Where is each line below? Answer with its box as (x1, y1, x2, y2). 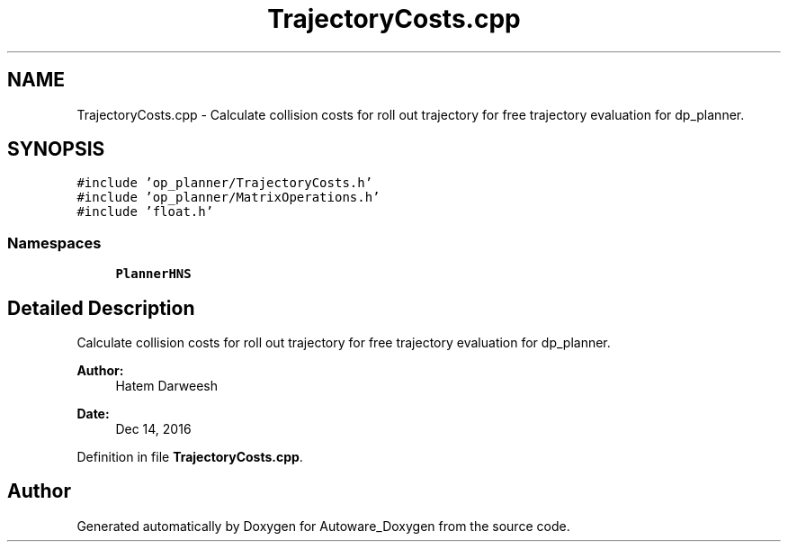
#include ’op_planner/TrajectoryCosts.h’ (76, 175, 373, 191)
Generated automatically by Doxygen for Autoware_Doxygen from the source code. (76, 517, 570, 534)
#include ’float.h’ (76, 204, 214, 220)
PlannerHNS (115, 266, 192, 282)
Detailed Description (7, 296, 195, 319)
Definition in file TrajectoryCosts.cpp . (76, 449, 303, 465)
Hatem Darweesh (115, 378, 219, 394)
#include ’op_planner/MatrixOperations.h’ (76, 190, 381, 205)
